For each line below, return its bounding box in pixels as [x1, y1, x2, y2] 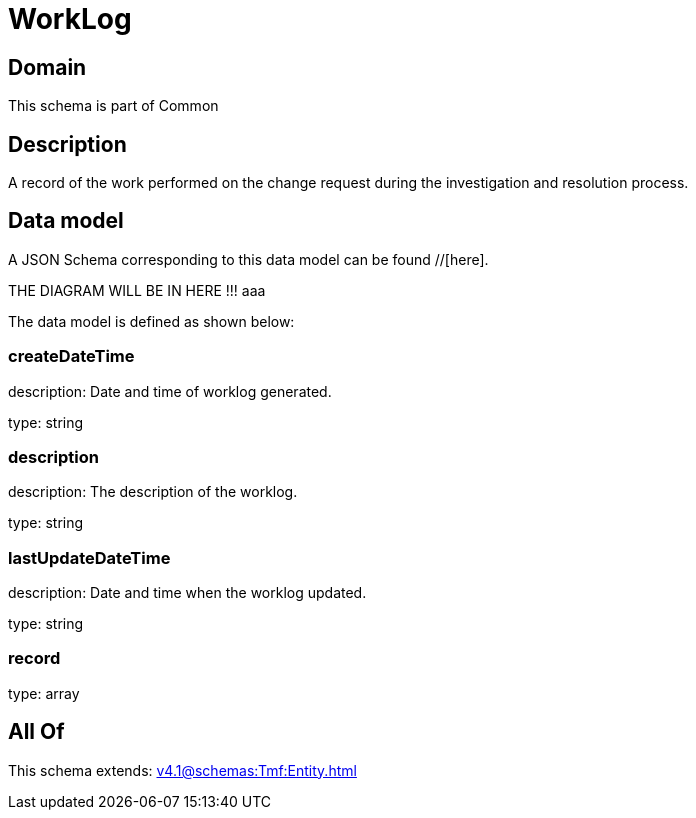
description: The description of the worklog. [8, 483, 298, 501]
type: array [8, 684, 80, 702]
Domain [8, 54, 87, 80]
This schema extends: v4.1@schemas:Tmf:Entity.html [8, 761, 357, 779]
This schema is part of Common [8, 97, 219, 115]
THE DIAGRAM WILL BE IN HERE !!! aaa [8, 281, 266, 299]
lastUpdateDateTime [8, 547, 171, 568]
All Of [8, 719, 65, 745]
